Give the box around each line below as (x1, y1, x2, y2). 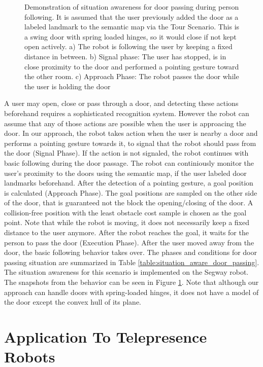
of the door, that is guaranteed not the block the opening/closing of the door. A (4, 197, 253, 208)
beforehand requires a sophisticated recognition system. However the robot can (4, 107, 249, 118)
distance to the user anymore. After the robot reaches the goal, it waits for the (4, 227, 249, 238)
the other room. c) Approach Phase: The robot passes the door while (24, 71, 239, 82)
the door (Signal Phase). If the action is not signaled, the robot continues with (4, 148, 249, 158)
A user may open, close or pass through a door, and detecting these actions (4, 98, 239, 108)
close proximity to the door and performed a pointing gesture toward (24, 61, 239, 71)
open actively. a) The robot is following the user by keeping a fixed (24, 41, 233, 52)
